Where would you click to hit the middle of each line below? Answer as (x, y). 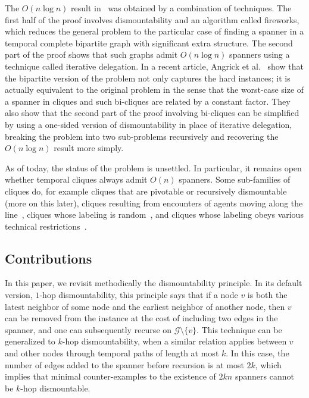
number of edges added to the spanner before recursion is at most (124, 364)
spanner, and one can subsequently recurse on (88, 329)
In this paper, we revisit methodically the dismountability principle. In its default (154, 283)
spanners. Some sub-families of (235, 179)
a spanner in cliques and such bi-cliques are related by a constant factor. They (148, 101)
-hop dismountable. (55, 388)
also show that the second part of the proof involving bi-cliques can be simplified (152, 113)
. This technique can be (239, 329)
